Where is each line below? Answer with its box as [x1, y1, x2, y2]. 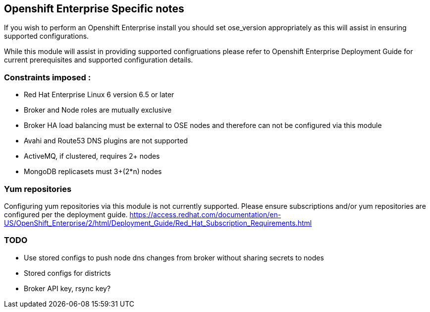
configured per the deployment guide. [4, 210, 128, 219]
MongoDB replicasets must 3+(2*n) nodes [24, 167, 162, 176]
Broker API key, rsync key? [24, 284, 111, 293]
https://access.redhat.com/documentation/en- [129, 210, 281, 219]
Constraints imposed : [4, 72, 91, 82]
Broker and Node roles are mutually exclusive [24, 106, 172, 115]
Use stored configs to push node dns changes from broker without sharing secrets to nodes [24, 253, 324, 262]
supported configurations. [4, 32, 89, 41]
